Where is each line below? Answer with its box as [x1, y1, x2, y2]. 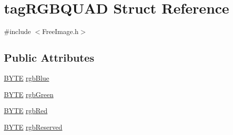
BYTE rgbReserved [4, 121, 62, 132]
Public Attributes [4, 50, 95, 65]
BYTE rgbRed [4, 105, 48, 116]
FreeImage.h [42, 26, 79, 36]
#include [4, 26, 31, 36]
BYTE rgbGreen [4, 89, 54, 99]
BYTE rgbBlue [4, 72, 49, 83]
